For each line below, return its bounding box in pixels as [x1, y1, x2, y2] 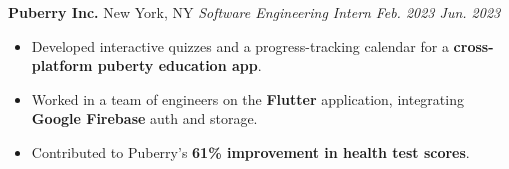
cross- [453, 35, 494, 56]
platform [31, 55, 93, 76]
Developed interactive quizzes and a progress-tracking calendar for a [31, 35, 449, 56]
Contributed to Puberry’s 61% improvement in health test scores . [31, 141, 470, 162]
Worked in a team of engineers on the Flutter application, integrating [31, 88, 464, 109]
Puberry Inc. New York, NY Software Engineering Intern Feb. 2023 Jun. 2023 [8, 2, 501, 22]
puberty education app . [97, 55, 262, 76]
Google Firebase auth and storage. [31, 108, 258, 129]
